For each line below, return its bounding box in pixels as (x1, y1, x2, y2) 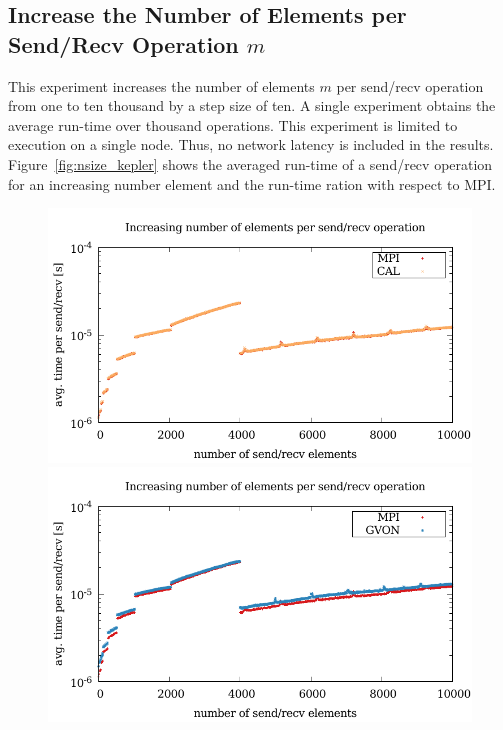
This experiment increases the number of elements (8, 75, 315, 96)
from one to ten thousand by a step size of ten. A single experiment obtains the (8, 95, 496, 116)
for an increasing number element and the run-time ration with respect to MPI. (8, 173, 496, 194)
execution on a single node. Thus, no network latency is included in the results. (8, 134, 494, 155)
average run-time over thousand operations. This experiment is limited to (8, 114, 458, 135)
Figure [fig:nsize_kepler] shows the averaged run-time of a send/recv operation (8, 153, 493, 174)
